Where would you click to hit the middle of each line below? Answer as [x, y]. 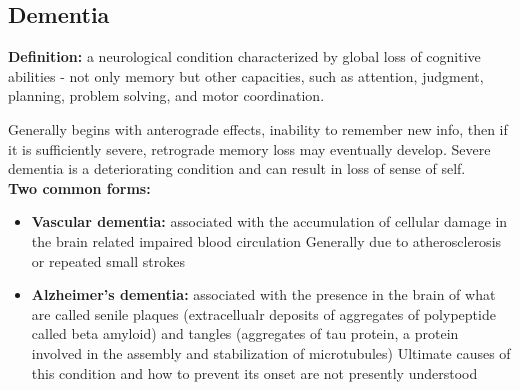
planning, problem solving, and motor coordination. [166, 95]
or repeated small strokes [108, 260]
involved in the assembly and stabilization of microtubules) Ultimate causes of [271, 352]
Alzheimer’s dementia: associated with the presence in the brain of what [263, 294]
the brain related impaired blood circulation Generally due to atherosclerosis [266, 240]
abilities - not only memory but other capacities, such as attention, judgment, [246, 75]
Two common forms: [79, 187]
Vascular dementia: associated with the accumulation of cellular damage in [269, 221]
